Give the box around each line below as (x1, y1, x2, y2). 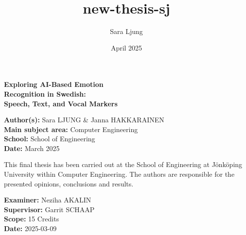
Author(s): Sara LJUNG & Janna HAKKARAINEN (4, 115, 164, 125)
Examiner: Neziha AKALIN (4, 195, 91, 205)
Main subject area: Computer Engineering (4, 124, 138, 134)
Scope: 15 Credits (4, 214, 59, 224)
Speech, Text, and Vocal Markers (4, 98, 118, 108)
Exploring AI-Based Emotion (4, 79, 104, 89)
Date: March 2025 (4, 143, 60, 153)
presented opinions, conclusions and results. (4, 178, 134, 188)
